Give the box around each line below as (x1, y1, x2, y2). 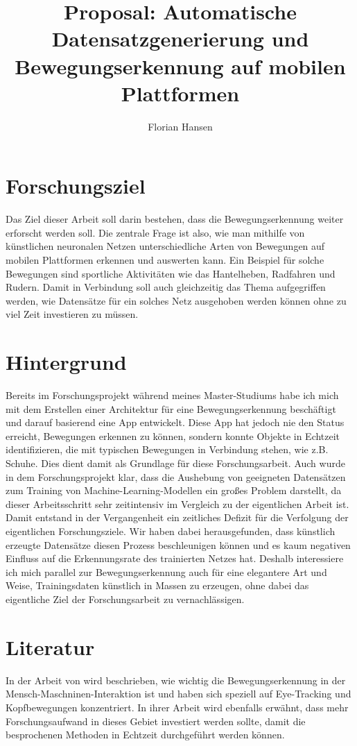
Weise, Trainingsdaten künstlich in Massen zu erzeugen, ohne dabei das (6, 578, 309, 593)
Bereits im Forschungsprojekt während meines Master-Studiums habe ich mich (6, 388, 339, 402)
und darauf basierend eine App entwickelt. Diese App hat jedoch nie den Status (6, 415, 345, 430)
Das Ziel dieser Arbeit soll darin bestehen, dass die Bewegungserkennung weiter (6, 212, 344, 226)
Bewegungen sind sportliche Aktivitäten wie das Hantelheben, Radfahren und (6, 266, 336, 280)
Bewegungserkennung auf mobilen (15, 51, 346, 80)
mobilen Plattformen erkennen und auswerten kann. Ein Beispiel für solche (6, 253, 324, 266)
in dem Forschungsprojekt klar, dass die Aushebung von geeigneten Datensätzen (6, 469, 346, 484)
